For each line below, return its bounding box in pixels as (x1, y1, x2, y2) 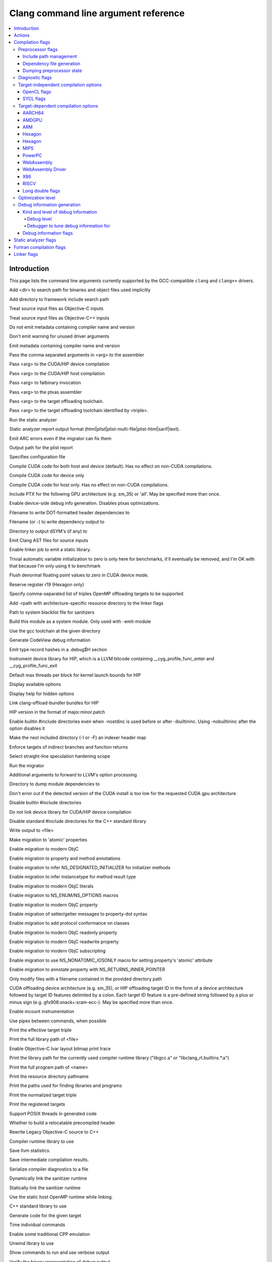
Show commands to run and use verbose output (9, 1249, 110, 1255)
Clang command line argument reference (9, 8, 185, 19)
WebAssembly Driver (23, 167, 66, 173)
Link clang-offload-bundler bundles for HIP (9, 700, 99, 706)
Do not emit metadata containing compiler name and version (9, 324, 135, 330)
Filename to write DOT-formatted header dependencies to (9, 509, 130, 515)
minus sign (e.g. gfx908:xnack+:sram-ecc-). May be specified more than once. (9, 999, 174, 1005)
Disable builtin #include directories (9, 800, 82, 806)
